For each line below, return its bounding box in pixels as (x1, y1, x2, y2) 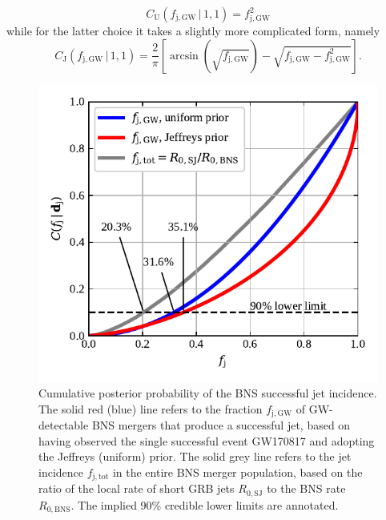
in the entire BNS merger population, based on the (112, 464, 363, 481)
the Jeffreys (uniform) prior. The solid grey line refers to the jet (38, 448, 352, 465)
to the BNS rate (267, 480, 346, 497)
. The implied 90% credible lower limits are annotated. (70, 496, 339, 513)
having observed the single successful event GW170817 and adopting (38, 432, 375, 449)
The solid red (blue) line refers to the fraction (38, 400, 263, 417)
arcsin (170, 50, 199, 62)
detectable (38, 417, 89, 433)
